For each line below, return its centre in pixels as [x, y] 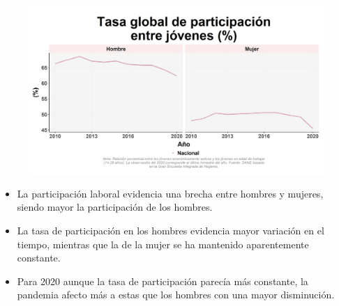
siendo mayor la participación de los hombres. [115, 207]
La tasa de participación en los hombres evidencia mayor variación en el [171, 230]
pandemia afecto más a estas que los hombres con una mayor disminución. [176, 295]
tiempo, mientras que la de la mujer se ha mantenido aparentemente [163, 244]
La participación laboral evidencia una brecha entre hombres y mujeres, [170, 193]
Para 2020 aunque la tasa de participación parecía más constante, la [163, 281]
